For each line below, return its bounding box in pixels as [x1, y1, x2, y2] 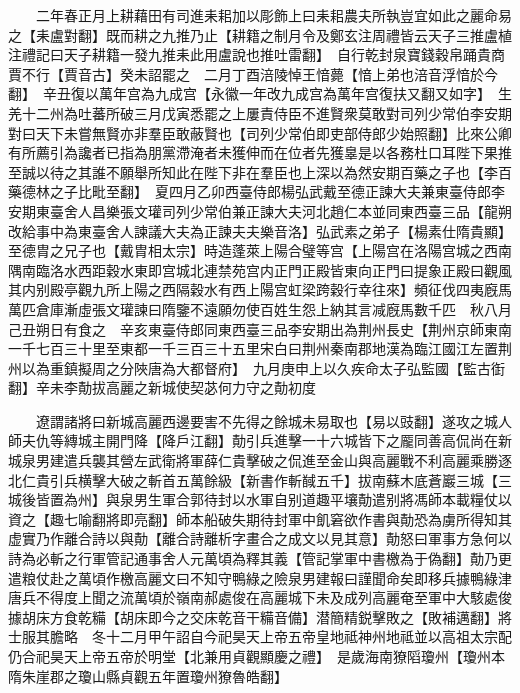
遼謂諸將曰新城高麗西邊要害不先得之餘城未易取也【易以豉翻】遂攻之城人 [35, 410, 512, 431]
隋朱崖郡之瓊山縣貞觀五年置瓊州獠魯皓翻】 [8, 665, 288, 686]
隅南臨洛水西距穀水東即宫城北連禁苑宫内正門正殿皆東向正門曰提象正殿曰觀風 [8, 259, 512, 280]
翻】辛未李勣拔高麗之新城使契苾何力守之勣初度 [8, 377, 316, 398]
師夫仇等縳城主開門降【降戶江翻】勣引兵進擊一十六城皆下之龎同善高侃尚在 [8, 430, 498, 451]
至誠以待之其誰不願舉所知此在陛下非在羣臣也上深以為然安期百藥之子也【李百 [8, 161, 512, 182]
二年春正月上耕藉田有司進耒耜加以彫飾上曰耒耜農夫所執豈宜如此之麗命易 [35, 5, 512, 25]
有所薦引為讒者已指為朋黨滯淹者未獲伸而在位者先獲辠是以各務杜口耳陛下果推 [8, 142, 512, 163]
